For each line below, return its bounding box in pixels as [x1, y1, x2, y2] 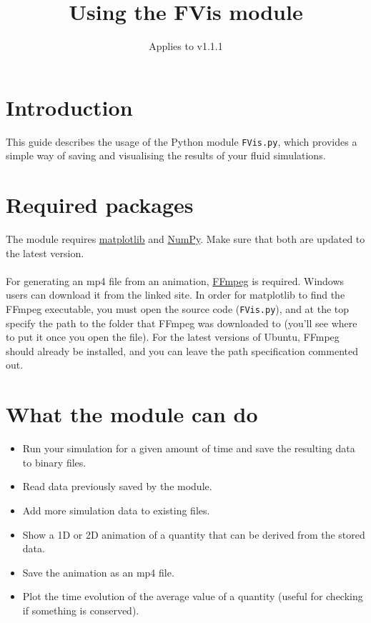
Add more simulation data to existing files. [22, 502, 210, 517]
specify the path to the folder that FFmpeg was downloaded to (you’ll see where [6, 315, 357, 330]
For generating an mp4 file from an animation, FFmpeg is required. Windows [6, 273, 345, 288]
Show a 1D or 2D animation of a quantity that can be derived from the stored [22, 527, 365, 542]
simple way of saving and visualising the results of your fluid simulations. [6, 148, 326, 163]
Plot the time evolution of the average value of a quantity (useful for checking [22, 589, 363, 604]
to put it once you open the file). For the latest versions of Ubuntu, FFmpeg [6, 329, 340, 344]
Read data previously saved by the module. [22, 479, 212, 494]
